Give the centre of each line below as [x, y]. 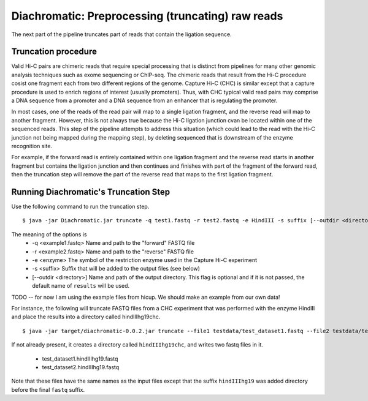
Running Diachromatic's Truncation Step [91, 192]
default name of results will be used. [81, 286]
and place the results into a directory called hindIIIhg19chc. [86, 317]
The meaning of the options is [49, 234]
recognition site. [32, 146]
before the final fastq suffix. [48, 389]
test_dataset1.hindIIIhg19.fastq [80, 359]
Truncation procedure [54, 52]
